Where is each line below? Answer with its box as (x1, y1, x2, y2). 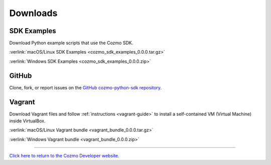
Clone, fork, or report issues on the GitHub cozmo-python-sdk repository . (9, 84, 162, 90)
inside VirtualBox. (9, 118, 46, 124)
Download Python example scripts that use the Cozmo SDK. (9, 40, 133, 46)
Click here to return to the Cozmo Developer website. (9, 153, 120, 159)
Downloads (9, 8, 58, 19)
